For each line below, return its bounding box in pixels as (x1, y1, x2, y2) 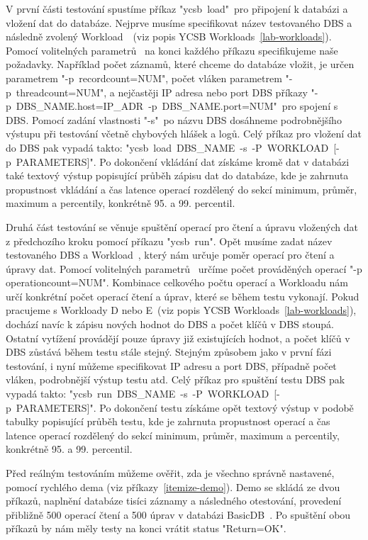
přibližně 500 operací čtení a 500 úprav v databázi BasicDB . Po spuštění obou (6, 507, 351, 522)
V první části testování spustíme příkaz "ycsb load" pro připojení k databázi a (6, 1, 348, 16)
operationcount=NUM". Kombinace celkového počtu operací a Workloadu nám (6, 275, 348, 290)
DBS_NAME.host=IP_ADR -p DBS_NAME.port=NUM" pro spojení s (16, 99, 338, 113)
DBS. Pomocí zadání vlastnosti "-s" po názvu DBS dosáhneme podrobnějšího (6, 112, 342, 127)
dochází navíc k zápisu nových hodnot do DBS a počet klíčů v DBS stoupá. (6, 317, 334, 332)
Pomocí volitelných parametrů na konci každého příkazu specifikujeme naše (6, 43, 338, 57)
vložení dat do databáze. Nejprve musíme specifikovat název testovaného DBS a (6, 15, 352, 30)
